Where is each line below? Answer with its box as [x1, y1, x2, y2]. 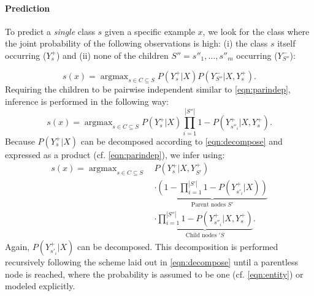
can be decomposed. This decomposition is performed [77, 240, 278, 253]
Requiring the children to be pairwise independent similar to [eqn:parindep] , [5, 83, 291, 96]
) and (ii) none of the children [56, 48, 169, 61]
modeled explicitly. [5, 279, 75, 292]
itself [277, 37, 296, 50]
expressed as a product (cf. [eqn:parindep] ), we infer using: [5, 148, 225, 161]
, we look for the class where [202, 25, 310, 37]
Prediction [5, 1, 50, 14]
